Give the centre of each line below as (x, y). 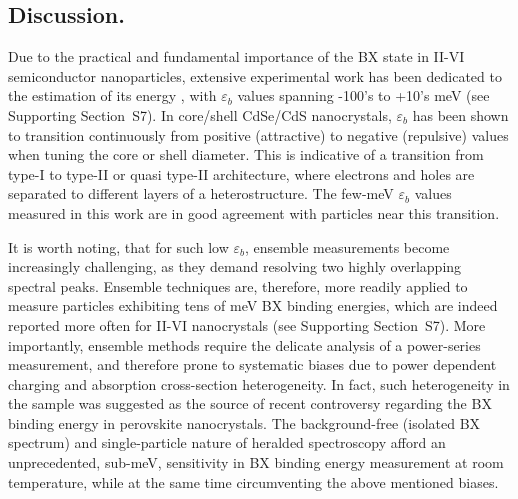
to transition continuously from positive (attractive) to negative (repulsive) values (258, 134)
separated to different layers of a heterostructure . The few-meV (201, 193)
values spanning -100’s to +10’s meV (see (363, 95)
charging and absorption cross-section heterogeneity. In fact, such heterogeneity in (259, 383)
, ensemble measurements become (347, 246)
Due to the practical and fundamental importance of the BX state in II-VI (236, 56)
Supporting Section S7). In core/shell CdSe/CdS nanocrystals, (200, 114)
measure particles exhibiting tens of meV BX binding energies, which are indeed (253, 305)
